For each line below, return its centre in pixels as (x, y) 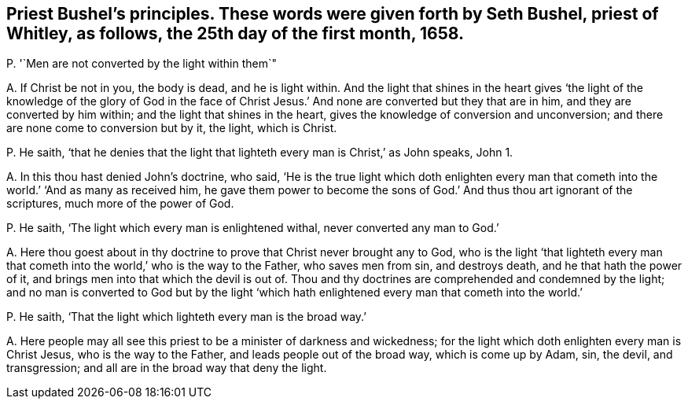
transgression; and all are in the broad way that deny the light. (167, 368)
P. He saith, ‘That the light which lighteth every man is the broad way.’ (186, 317)
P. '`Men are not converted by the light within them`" (142, 64)
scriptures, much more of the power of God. (120, 204)
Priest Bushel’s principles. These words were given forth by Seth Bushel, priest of (333, 14)
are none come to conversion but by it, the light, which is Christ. (172, 128)
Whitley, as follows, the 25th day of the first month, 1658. (235, 33)
